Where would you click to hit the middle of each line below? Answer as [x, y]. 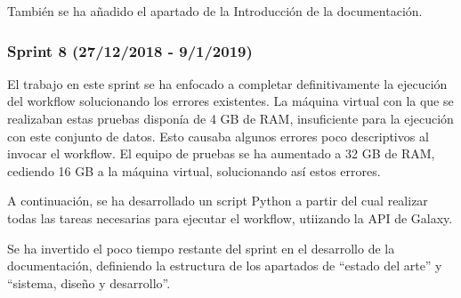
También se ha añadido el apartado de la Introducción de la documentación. [215, 11]
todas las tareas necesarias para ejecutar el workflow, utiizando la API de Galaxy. [230, 217]
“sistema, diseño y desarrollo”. [89, 282]
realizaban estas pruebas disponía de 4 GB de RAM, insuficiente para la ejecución [230, 118]
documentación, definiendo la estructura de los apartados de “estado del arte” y [225, 266]
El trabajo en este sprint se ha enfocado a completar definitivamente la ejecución [227, 83]
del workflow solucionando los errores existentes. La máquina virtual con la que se [230, 101]
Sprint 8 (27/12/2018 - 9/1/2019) [130, 50]
